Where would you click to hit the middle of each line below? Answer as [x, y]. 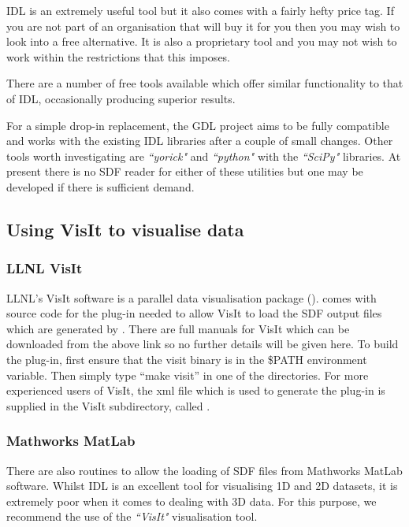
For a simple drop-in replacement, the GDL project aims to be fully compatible [198, 125]
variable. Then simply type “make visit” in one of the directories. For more [188, 375]
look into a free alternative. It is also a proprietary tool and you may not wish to [202, 41]
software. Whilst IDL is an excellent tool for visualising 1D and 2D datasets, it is [202, 486]
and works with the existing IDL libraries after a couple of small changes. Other [200, 141]
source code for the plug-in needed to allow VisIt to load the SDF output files [194, 313]
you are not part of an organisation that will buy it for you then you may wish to [203, 26]
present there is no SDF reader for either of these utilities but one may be [185, 171]
